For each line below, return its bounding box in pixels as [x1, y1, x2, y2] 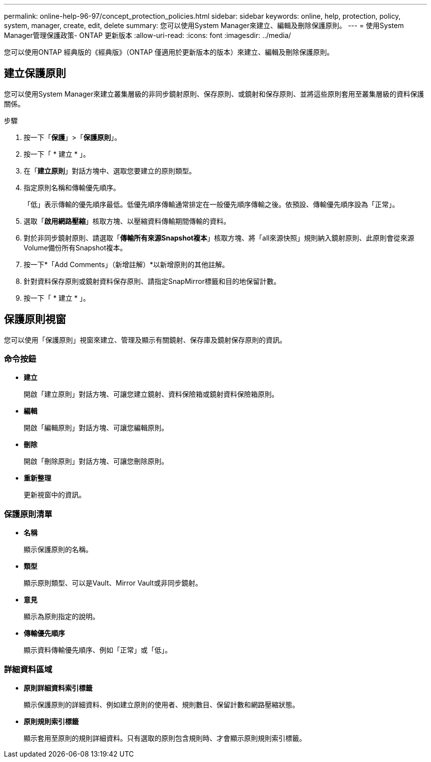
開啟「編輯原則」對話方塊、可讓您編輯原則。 [24, 423, 168, 432]
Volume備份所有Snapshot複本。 [24, 243, 127, 252]
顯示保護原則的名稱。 [24, 545, 92, 554]
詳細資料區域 [4, 664, 53, 674]
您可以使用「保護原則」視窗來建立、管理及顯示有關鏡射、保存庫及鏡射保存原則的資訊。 [4, 335, 286, 344]
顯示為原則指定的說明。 [24, 612, 99, 621]
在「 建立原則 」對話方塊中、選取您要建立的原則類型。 [24, 166, 196, 175]
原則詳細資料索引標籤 [24, 683, 92, 692]
